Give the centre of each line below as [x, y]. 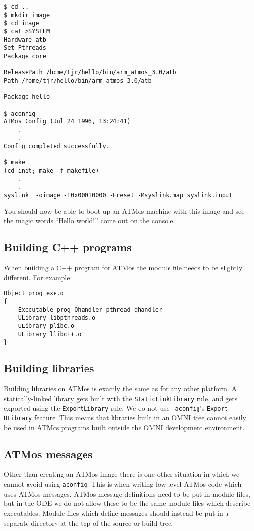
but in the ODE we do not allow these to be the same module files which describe [127, 503]
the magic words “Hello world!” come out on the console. [90, 221]
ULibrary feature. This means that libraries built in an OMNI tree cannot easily [125, 418]
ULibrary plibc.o [46, 326]
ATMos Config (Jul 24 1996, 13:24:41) [67, 122]
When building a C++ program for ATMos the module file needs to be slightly [123, 268]
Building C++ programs [68, 247]
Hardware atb [25, 40]
